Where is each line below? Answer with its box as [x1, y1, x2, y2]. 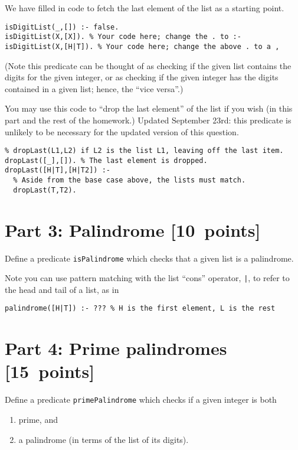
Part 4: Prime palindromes [5, 336, 227, 360]
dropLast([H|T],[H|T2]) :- [5, 166, 110, 175]
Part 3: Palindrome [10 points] [5, 217, 261, 242]
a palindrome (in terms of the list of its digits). [18, 433, 189, 445]
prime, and [18, 413, 58, 426]
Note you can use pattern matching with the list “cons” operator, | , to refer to [5, 272, 290, 284]
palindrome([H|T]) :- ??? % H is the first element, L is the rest [5, 304, 276, 313]
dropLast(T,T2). [13, 185, 77, 194]
